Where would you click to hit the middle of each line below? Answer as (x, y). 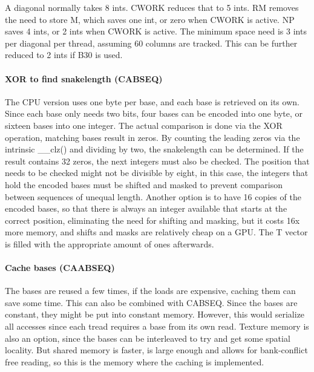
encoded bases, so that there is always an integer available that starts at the (146, 208)
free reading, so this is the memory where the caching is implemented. (135, 361)
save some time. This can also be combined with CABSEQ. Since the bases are (151, 302)
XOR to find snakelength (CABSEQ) (84, 78)
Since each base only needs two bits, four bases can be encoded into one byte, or (154, 113)
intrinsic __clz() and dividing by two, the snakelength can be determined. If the (154, 149)
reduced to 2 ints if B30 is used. (64, 55)
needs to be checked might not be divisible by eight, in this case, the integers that (157, 173)
